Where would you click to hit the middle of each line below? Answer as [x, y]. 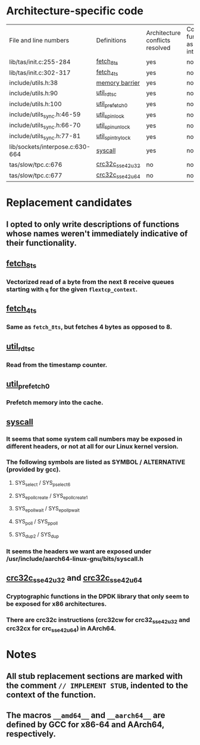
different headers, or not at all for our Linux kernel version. [93, 446]
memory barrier [118, 83]
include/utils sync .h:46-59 [45, 115]
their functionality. [42, 243]
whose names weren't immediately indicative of [97, 234]
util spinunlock [113, 126]
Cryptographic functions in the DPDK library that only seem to [98, 597]
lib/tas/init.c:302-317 [40, 73]
